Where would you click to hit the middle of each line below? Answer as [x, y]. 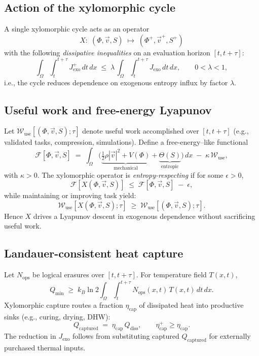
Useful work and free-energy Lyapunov [108, 109]
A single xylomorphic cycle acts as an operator [77, 29]
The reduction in [30, 336]
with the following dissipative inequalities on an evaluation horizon [107, 52]
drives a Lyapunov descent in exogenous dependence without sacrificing [144, 216]
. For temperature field [171, 274]
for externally [230, 336]
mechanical [126, 168]
